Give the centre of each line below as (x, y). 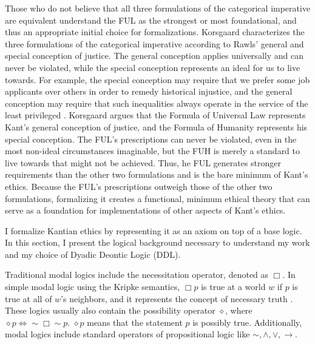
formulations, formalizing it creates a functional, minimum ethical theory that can (157, 198)
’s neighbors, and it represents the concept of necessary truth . (177, 298)
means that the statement (135, 322)
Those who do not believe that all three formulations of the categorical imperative (158, 8)
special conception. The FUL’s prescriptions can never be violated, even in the (151, 139)
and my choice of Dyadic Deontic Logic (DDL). (93, 254)
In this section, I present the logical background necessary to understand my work (157, 242)
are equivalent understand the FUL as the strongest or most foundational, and (151, 20)
